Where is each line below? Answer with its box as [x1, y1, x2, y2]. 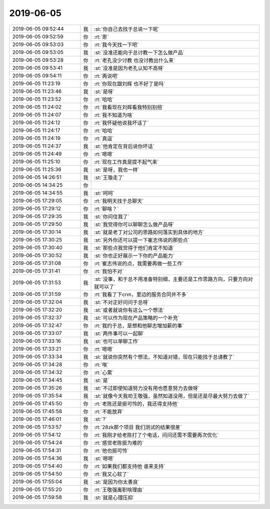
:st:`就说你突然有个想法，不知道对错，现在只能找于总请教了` [93, 353, 235, 360]
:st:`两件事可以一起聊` [93, 330, 145, 337]
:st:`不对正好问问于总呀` [93, 298, 150, 305]
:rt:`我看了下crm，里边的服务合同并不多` [93, 290, 188, 297]
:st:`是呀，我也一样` [93, 166, 140, 173]
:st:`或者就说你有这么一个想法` [93, 306, 165, 313]
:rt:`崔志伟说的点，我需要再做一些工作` [93, 260, 184, 267]
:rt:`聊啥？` [93, 205, 119, 212]
